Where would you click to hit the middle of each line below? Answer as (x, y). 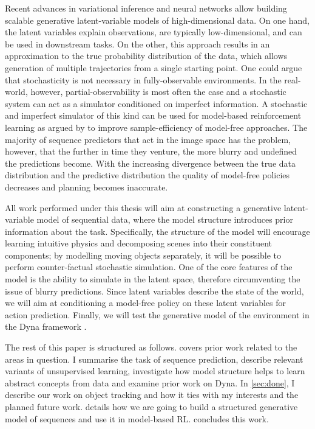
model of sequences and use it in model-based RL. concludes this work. (137, 418)
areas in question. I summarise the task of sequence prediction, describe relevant (154, 359)
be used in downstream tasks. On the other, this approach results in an (137, 44)
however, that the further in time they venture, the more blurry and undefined (151, 151)
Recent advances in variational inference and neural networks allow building (146, 8)
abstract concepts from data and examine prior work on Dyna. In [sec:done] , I (150, 382)
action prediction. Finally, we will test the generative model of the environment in (157, 314)
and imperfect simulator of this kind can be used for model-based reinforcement (153, 115)
